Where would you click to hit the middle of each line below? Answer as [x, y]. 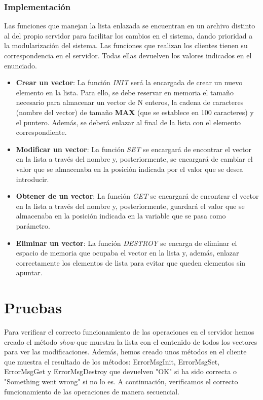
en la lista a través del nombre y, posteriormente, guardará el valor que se [130, 206]
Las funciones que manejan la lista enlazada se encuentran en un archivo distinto [130, 26]
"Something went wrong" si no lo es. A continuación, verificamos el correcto [121, 381]
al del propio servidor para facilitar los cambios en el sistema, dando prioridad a [128, 35]
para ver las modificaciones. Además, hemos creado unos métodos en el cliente [125, 352]
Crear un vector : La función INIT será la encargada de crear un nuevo [129, 82]
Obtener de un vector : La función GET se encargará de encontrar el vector [137, 196]
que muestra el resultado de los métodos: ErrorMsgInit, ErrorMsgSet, [112, 361]
